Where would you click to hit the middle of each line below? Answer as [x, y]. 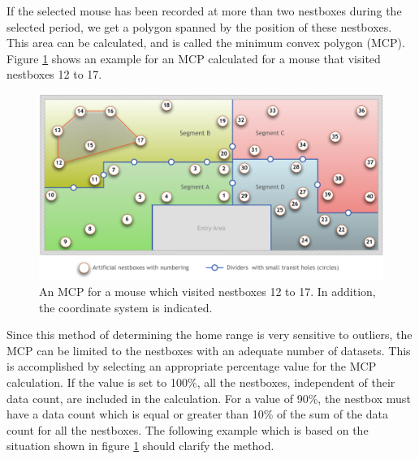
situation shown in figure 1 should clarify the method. [140, 446]
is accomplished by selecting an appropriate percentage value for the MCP [192, 366]
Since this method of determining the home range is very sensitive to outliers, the [209, 335]
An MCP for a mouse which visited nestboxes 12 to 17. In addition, [207, 291]
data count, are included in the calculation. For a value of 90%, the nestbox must [209, 398]
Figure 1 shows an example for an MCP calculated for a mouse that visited [194, 58]
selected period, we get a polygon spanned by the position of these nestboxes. [199, 26]
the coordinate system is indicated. [126, 307]
